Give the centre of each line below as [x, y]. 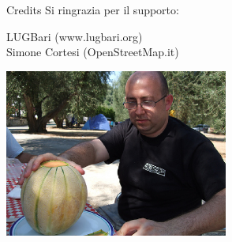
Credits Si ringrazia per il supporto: [93, 9]
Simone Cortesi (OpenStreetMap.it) [93, 52]
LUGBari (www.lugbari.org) [75, 36]
